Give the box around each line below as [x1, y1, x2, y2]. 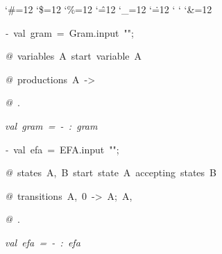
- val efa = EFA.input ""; [5, 142, 119, 156]
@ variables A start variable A [5, 49, 142, 63]
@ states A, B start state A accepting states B [5, 165, 216, 180]
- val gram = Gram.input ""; [5, 25, 134, 40]
